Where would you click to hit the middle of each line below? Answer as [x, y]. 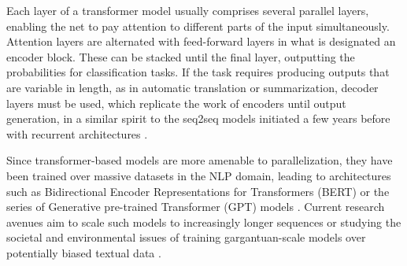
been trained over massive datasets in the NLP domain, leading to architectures [199, 175]
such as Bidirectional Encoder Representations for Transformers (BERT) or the [198, 191]
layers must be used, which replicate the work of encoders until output [176, 103]
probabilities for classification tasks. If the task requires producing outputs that [198, 72]
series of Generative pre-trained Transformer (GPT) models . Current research [196, 207]
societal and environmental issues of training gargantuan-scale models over [186, 237]
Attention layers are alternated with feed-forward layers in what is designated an [201, 41]
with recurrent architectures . [77, 133]
